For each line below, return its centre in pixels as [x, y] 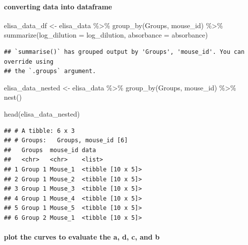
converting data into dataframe [58, 6]
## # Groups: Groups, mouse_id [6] [66, 141]
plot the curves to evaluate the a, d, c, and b [82, 237]
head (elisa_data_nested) [42, 113]
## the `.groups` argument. [50, 71]
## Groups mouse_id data [50, 150]
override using [29, 61]
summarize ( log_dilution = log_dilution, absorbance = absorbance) [106, 35]
